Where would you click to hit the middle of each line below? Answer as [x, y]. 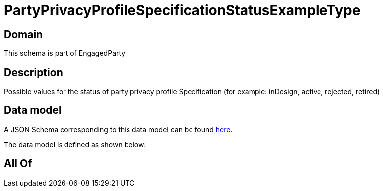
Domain [24, 34]
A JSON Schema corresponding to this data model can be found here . [118, 129]
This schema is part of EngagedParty [65, 53]
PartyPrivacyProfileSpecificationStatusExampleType [182, 10]
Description [33, 72]
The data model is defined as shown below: [75, 144]
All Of [18, 164]
